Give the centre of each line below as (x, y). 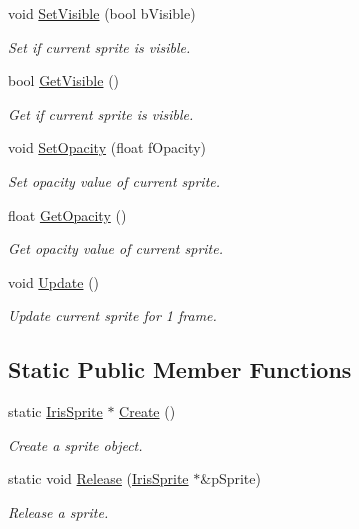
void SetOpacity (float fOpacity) (107, 147)
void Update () (54, 281)
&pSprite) (230, 478)
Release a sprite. (58, 511)
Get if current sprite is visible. (101, 113)
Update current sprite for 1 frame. (112, 315)
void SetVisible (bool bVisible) (102, 13)
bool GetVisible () (64, 80)
